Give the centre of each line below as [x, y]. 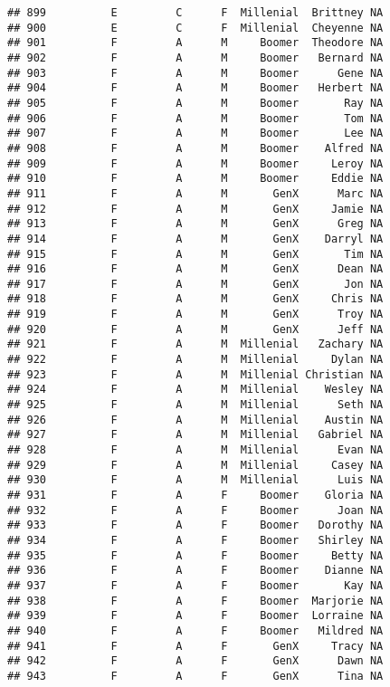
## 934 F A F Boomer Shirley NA [195, 540]
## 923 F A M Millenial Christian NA [195, 374]
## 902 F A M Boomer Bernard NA [195, 57]
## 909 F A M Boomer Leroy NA [195, 163]
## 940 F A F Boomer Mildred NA [195, 630]
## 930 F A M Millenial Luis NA [195, 480]
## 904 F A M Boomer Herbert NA [195, 88]
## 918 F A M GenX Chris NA [195, 299]
